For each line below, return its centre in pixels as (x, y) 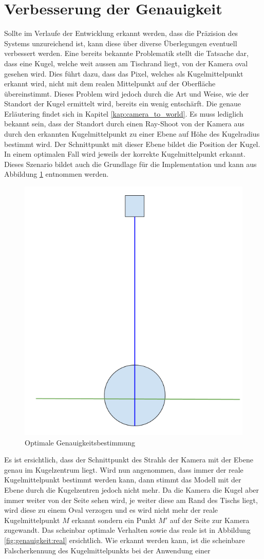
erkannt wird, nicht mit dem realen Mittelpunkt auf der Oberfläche (110, 83)
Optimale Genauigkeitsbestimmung (80, 442)
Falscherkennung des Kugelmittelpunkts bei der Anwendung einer (107, 550)
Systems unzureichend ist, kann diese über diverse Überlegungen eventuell (121, 43)
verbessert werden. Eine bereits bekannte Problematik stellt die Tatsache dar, (126, 53)
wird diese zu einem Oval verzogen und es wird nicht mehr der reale (111, 510)
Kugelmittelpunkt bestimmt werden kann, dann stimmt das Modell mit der (123, 480)
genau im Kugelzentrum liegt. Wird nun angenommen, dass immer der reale (124, 469)
